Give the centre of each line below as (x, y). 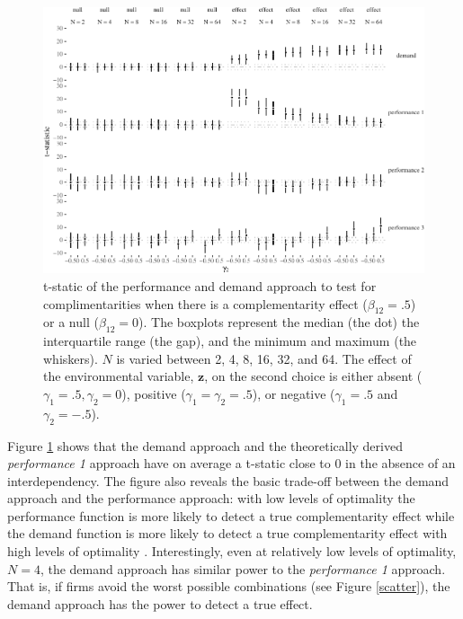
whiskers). (71, 358)
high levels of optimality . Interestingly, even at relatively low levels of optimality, (232, 551)
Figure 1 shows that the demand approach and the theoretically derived (205, 445)
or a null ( (71, 322)
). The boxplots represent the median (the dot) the (279, 322)
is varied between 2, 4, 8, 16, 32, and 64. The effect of (264, 358)
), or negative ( (294, 393)
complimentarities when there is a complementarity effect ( (205, 303)
